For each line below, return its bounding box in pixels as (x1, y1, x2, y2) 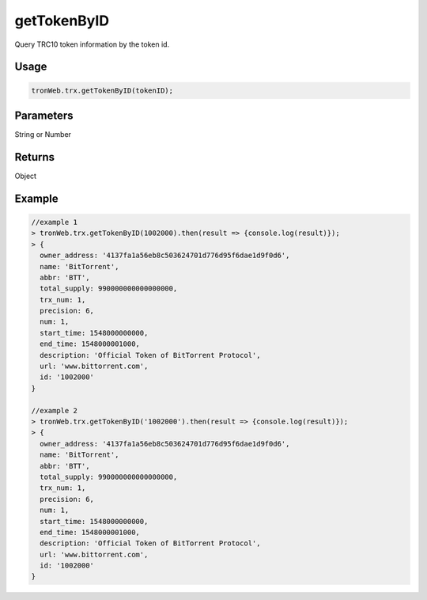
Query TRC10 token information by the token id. (14, 40, 170, 49)
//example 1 (31, 218, 78, 226)
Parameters (14, 108, 74, 122)
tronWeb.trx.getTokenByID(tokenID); (31, 85, 174, 95)
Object (14, 171, 37, 180)
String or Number (14, 130, 71, 139)
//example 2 (31, 406, 78, 415)
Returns (14, 150, 55, 164)
